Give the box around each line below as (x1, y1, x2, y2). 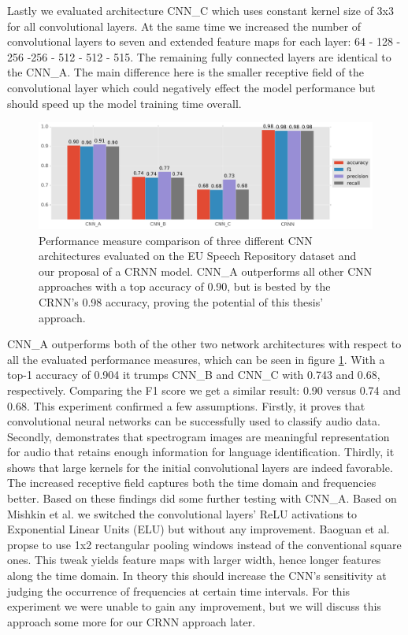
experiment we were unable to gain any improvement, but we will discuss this (7, 598, 381, 615)
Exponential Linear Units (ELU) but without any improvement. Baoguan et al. (7, 521, 390, 537)
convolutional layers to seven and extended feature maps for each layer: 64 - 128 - (7, 33, 401, 50)
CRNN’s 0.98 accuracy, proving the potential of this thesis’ (39, 293, 324, 310)
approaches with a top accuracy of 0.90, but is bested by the (39, 278, 331, 295)
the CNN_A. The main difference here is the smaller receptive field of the (7, 64, 364, 80)
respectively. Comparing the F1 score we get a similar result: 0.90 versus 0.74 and (7, 381, 401, 398)
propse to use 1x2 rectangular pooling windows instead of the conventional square (7, 536, 402, 552)
